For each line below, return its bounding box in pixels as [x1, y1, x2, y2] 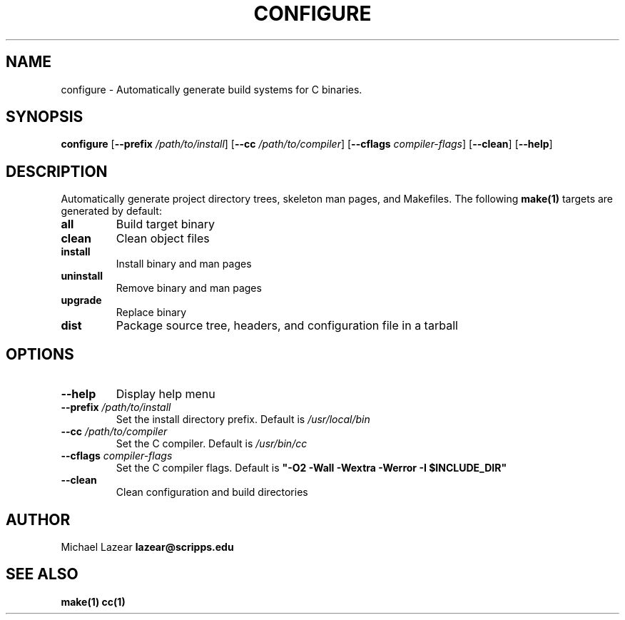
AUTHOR [6, 510, 71, 529]
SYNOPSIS [6, 108, 83, 126]
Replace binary [116, 306, 187, 319]
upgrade [61, 294, 102, 307]
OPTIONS [6, 345, 74, 363]
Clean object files [116, 231, 210, 246]
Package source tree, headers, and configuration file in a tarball [116, 318, 458, 333]
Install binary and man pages [116, 258, 252, 270]
